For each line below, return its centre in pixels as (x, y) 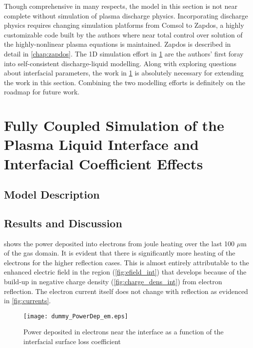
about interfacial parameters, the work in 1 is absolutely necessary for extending (124, 73)
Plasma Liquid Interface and (101, 144)
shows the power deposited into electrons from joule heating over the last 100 (119, 243)
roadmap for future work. (42, 92)
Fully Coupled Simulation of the (114, 125)
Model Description (52, 194)
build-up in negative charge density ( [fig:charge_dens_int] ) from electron (113, 282)
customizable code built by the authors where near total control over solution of (123, 34)
